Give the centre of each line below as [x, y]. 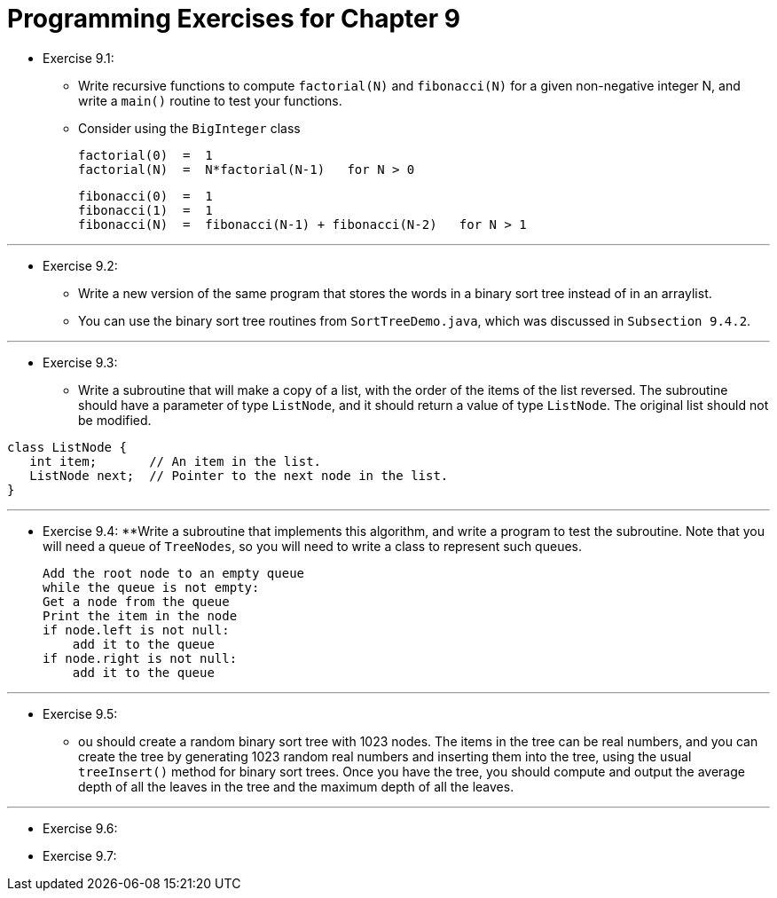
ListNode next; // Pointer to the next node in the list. [239, 475]
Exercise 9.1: [78, 58]
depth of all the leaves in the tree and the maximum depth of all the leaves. [296, 786]
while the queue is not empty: [151, 587]
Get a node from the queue [136, 601]
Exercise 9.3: [80, 362]
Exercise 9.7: [80, 855]
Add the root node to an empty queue [174, 573]
